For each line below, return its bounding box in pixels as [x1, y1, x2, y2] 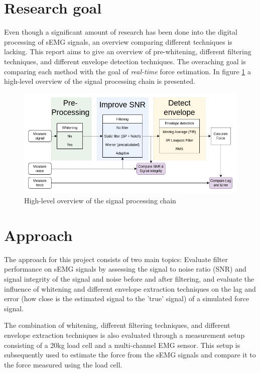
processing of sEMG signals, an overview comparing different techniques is [4, 36, 232, 47]
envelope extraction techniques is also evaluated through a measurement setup [4, 329, 245, 340]
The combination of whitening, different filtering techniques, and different [4, 320, 230, 330]
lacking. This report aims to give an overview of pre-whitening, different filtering [4, 46, 251, 57]
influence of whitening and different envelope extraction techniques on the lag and [4, 283, 256, 294]
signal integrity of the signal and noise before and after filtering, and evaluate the [4, 273, 254, 284]
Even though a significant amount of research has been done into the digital [4, 27, 237, 37]
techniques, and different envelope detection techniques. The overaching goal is [4, 56, 246, 66]
